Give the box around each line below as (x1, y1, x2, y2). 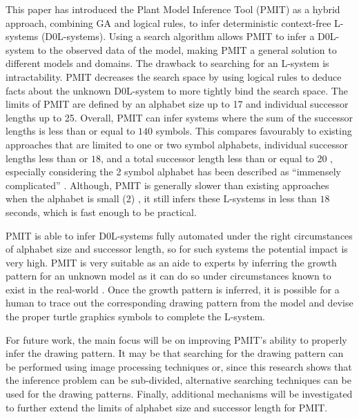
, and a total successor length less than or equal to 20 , (100, 150, 333, 165)
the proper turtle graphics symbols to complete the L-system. (6, 309, 265, 324)
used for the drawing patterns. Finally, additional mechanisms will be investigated (6, 387, 353, 401)
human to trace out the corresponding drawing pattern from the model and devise (6, 295, 353, 310)
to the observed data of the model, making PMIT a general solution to (37, 42, 337, 57)
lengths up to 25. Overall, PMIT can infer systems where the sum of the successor (6, 110, 353, 124)
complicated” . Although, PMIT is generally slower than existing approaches (6, 177, 329, 192)
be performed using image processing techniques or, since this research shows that (6, 359, 352, 373)
